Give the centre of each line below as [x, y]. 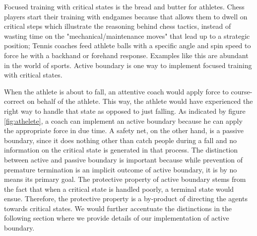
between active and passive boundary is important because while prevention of [124, 159]
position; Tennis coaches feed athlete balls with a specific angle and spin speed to [128, 45]
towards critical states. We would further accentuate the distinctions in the [118, 208]
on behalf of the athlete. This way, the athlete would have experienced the [140, 101]
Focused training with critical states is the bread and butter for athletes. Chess [124, 6]
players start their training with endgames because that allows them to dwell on [126, 16]
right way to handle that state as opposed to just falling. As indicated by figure [125, 111]
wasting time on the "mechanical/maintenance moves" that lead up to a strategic [127, 36]
